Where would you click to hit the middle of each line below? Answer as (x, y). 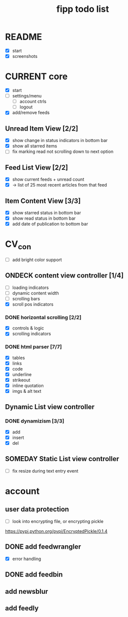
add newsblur (27, 592)
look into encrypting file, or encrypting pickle (58, 521)
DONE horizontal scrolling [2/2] (43, 317)
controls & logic (28, 328)
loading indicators (31, 287)
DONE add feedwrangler (43, 547)
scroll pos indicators (33, 304)
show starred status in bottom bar (47, 213)
